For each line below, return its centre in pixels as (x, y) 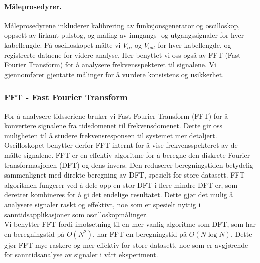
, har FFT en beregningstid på (140, 234)
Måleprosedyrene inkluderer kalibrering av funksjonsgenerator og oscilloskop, (122, 25)
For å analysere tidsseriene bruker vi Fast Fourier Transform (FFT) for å (116, 115)
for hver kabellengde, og (194, 45)
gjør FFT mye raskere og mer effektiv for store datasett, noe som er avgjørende (126, 245)
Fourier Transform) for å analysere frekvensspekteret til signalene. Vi (110, 65)
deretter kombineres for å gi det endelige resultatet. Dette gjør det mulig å (119, 194)
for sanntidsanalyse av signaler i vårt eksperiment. (81, 255)
